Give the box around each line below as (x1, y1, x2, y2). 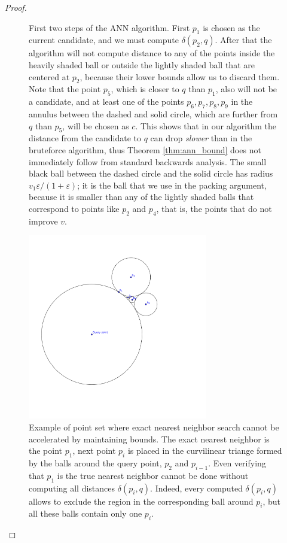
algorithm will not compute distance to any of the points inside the (29, 47, 275, 59)
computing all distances (29, 481, 115, 494)
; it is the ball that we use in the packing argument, (77, 178, 267, 191)
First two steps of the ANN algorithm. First (29, 21, 190, 34)
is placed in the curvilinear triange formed (127, 444, 282, 457)
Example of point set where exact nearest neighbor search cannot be (29, 420, 279, 433)
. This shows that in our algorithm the (135, 119, 277, 132)
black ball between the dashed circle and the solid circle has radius (29, 167, 273, 180)
